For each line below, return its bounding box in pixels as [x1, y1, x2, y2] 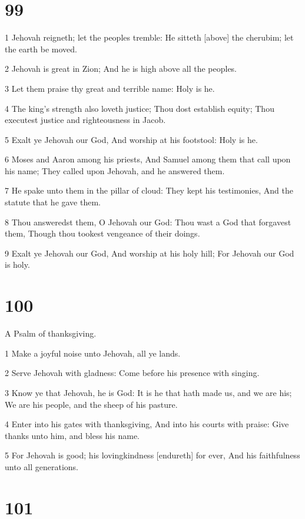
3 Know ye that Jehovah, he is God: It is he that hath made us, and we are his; [5, 386, 292, 398]
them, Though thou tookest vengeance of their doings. [5, 227, 200, 239]
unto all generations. [5, 460, 78, 473]
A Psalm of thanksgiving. [5, 327, 97, 340]
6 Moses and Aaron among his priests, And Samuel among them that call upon [5, 153, 291, 165]
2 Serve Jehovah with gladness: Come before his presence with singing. [5, 367, 260, 379]
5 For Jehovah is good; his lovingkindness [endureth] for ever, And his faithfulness [5, 449, 300, 461]
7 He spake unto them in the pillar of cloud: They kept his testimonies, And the [5, 184, 293, 197]
